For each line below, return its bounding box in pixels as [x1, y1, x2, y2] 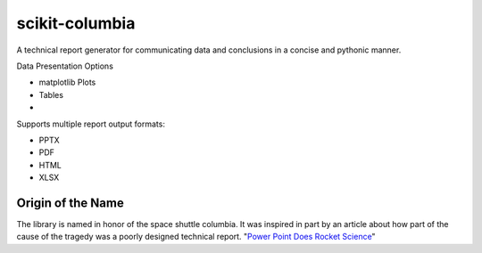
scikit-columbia [16, 13, 136, 33]
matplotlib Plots [38, 77, 96, 88]
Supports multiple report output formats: [16, 118, 165, 129]
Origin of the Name [16, 195, 124, 210]
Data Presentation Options [16, 61, 113, 71]
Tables [38, 89, 64, 100]
